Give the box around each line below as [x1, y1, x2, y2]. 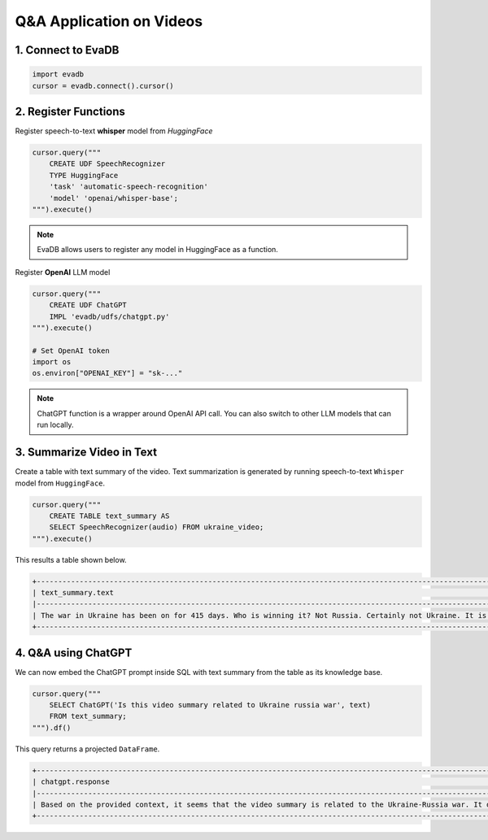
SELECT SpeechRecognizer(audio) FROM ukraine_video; [49, 523, 264, 532]
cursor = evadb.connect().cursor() [32, 81, 174, 90]
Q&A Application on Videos [15, 12, 203, 30]
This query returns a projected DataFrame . [15, 744, 160, 754]
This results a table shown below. [15, 555, 127, 564]
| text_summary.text [32, 588, 114, 598]
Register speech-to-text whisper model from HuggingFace [15, 126, 213, 136]
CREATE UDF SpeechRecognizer [49, 159, 166, 168]
